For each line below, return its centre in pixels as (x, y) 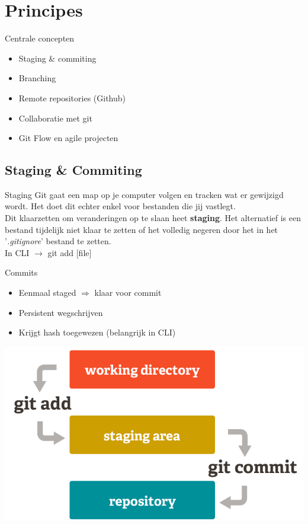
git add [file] (70, 252)
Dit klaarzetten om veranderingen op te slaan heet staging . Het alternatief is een (153, 218)
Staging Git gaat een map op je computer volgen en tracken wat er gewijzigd (144, 194)
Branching (37, 78)
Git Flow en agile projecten (68, 138)
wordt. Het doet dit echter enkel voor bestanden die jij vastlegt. (120, 206)
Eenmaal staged (47, 293)
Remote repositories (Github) (72, 98)
